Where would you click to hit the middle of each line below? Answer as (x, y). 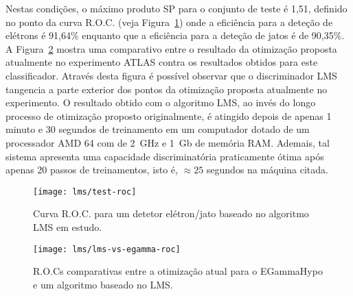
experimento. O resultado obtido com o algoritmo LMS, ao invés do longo (161, 102)
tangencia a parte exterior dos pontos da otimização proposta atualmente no (167, 89)
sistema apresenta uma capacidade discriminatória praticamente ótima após (165, 156)
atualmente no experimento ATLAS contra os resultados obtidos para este (162, 62)
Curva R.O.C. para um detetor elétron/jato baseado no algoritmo (171, 213)
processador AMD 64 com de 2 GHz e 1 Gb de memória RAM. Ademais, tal (168, 142)
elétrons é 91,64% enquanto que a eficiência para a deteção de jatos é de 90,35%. (175, 35)
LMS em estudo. (68, 226)
